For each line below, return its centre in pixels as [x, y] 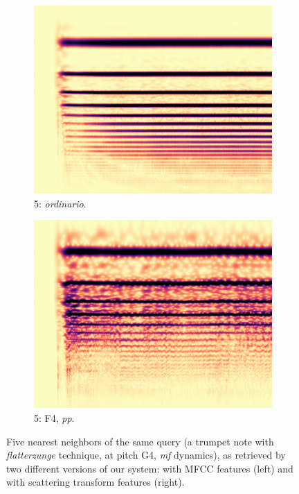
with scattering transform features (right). [96, 482]
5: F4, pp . [54, 417]
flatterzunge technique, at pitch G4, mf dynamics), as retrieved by [146, 455]
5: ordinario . [60, 203]
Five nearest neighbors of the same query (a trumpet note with [140, 441]
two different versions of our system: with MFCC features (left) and [150, 468]
